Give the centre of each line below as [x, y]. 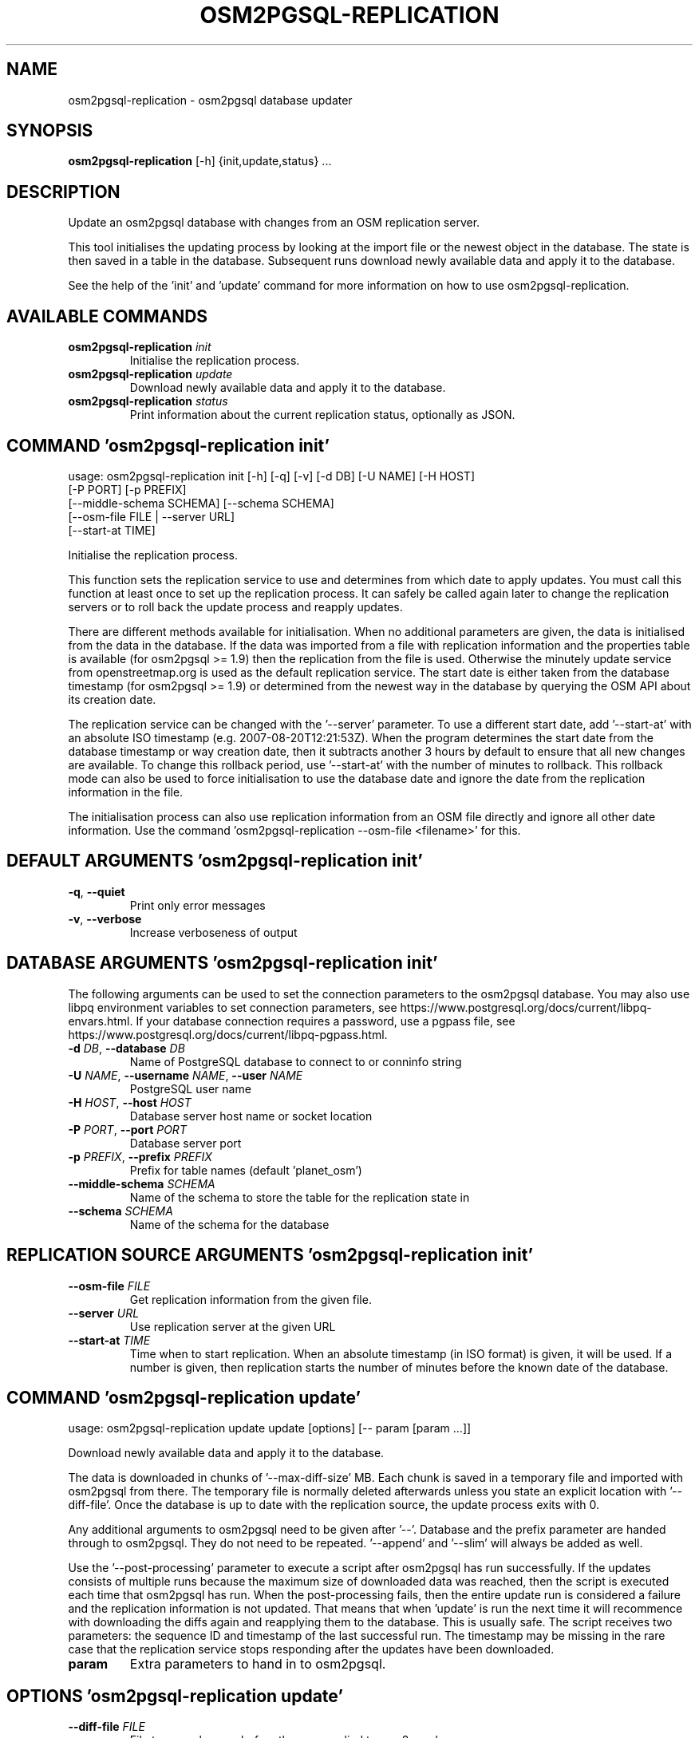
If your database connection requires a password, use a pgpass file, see [326, 1021]
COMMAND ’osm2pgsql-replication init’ [168, 445]
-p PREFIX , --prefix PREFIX [140, 1156]
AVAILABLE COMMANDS [107, 316]
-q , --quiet [97, 891]
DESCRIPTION [63, 192]
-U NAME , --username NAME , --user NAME [186, 1075]
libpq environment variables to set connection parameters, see [233, 1007]
